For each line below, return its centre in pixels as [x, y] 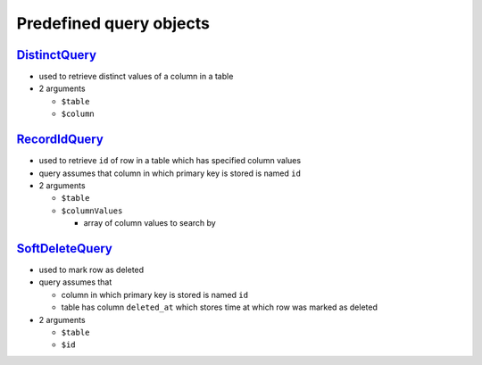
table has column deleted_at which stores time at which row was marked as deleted [220, 307]
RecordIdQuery [60, 140]
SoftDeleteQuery [65, 249]
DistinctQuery [57, 55]
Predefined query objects [113, 23]
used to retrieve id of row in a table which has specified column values [170, 161]
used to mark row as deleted [91, 270]
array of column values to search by [150, 223]
